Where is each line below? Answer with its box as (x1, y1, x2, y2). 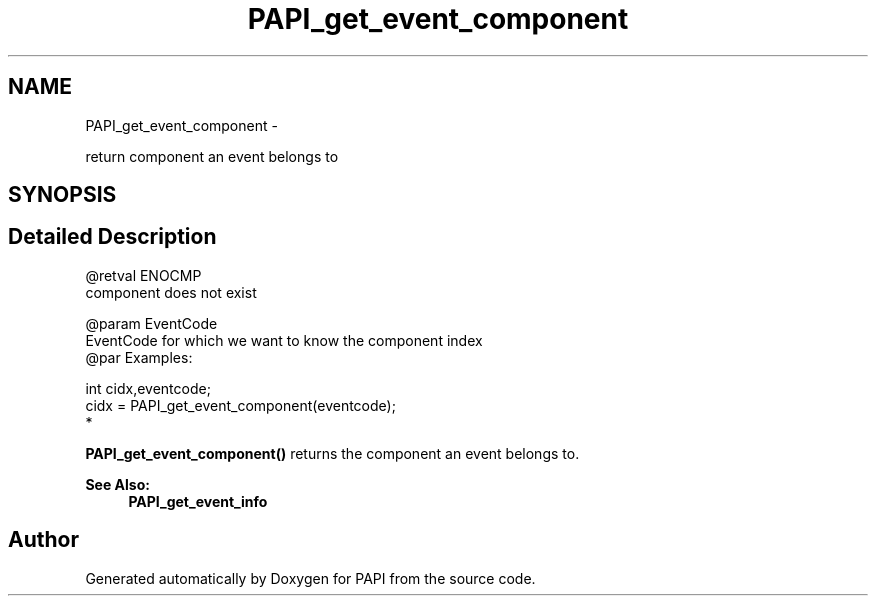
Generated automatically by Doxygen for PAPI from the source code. (85, 569, 536, 587)
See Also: (85, 475, 150, 493)
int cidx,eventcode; (85, 379, 211, 397)
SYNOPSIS (8, 182, 117, 208)
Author (8, 527, 79, 553)
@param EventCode (85, 314, 218, 332)
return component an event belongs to (85, 147, 339, 165)
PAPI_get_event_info (128, 492, 268, 510)
